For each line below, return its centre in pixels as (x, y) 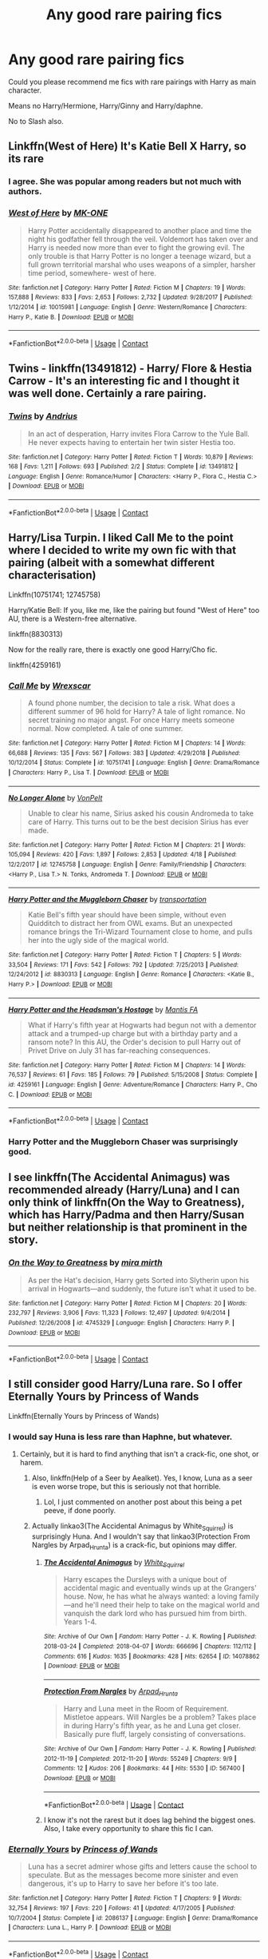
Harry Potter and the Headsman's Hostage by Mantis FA (103, 1009)
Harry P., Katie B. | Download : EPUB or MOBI (71, 317)
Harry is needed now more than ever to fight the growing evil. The (136, 247)
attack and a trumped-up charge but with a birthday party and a (132, 1033)
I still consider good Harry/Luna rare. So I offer (126, 1384)
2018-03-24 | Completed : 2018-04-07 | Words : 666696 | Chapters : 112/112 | (150, 1647)
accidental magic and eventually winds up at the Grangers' (160, 1588)
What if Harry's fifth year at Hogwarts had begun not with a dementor (142, 1025)
